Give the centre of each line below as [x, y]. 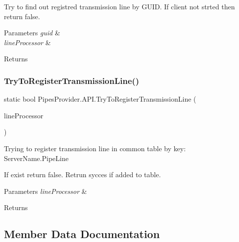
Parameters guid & [32, 33]
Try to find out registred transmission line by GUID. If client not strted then [119, 6]
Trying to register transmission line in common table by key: [95, 148]
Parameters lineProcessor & [46, 191]
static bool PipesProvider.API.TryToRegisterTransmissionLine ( [100, 99]
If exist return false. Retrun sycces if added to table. [83, 175]
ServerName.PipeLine [36, 158]
